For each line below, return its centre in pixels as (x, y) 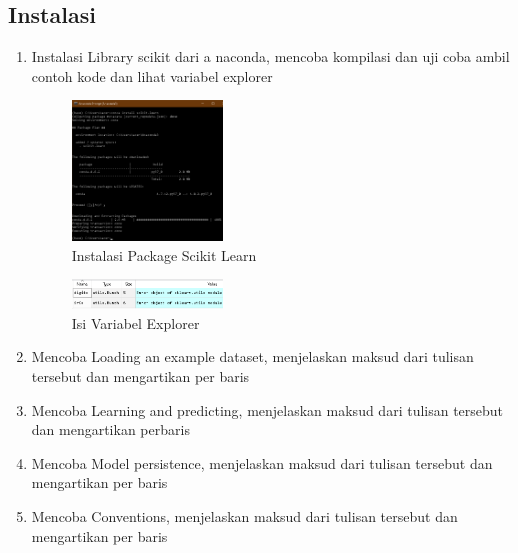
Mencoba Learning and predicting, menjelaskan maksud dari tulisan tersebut (267, 409)
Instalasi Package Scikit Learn (164, 254)
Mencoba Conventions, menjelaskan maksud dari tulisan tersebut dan (244, 516)
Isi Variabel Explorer (135, 322)
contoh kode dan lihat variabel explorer (152, 75)
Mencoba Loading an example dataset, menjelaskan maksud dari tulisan (252, 356)
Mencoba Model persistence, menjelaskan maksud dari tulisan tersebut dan (262, 462)
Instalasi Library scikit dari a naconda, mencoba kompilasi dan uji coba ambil (270, 56)
